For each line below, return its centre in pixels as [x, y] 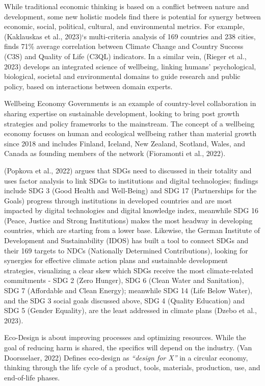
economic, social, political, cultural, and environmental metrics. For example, [124, 26]
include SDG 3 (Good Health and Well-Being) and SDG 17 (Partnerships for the [130, 190]
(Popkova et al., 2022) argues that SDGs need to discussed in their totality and [128, 170]
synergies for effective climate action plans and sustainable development [116, 260]
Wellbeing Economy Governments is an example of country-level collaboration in [130, 103]
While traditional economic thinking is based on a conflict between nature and [127, 6]
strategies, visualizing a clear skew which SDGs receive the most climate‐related [129, 270]
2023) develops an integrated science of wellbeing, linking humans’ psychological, [130, 66]
